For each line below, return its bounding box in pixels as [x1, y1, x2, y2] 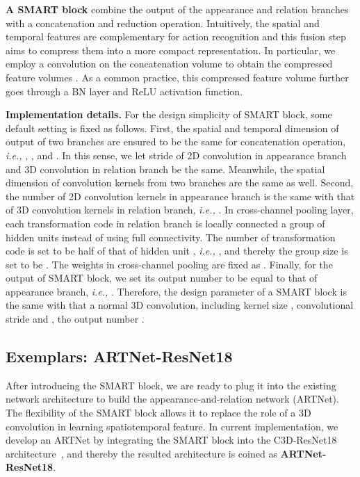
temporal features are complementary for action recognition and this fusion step [6, 29, 346, 44]
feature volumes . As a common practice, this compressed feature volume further [6, 70, 349, 84]
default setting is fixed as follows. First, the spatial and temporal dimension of [6, 120, 339, 135]
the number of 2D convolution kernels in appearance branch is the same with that [6, 188, 355, 203]
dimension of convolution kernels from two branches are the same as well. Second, [6, 175, 354, 190]
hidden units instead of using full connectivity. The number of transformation [6, 229, 336, 244]
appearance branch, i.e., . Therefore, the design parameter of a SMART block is [6, 284, 347, 298]
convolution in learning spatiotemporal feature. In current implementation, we [6, 419, 338, 433]
